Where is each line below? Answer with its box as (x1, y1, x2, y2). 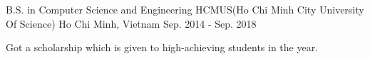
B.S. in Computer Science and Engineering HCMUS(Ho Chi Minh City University (6, 2, 364, 16)
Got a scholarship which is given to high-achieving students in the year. (6, 40, 319, 55)
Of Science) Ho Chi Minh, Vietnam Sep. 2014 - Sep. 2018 (6, 16, 257, 31)
